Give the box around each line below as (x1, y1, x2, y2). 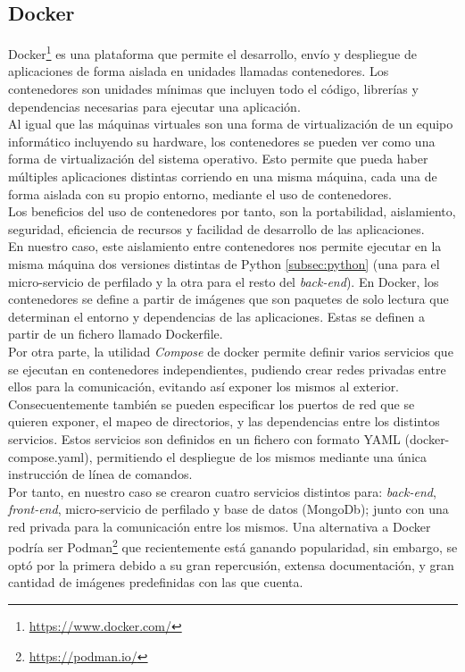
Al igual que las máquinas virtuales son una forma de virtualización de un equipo (8, 114, 453, 133)
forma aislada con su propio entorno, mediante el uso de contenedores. (8, 184, 392, 203)
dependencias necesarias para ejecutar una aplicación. (8, 97, 301, 115)
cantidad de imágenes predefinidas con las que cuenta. (8, 573, 303, 592)
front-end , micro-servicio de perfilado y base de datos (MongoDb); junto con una (8, 500, 449, 518)
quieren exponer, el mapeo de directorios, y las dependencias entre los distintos (8, 412, 440, 431)
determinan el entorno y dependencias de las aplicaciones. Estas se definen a (8, 307, 425, 325)
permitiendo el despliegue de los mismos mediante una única (96, 447, 427, 466)
